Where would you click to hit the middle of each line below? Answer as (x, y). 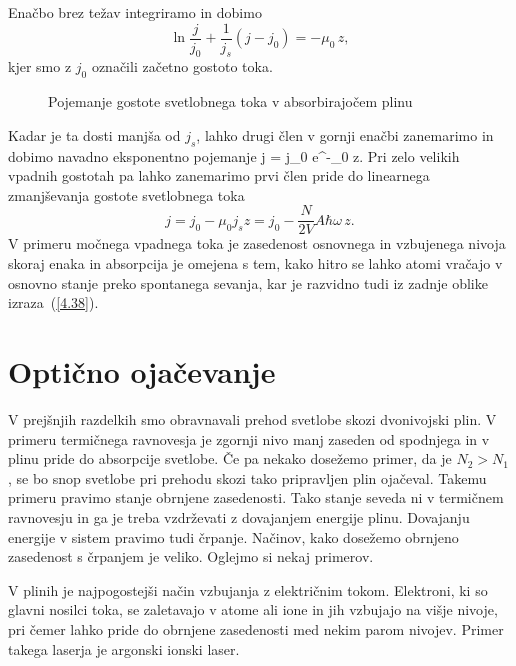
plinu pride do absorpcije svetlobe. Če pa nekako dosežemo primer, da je (230, 458)
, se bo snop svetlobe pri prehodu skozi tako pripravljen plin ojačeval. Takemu (247, 477)
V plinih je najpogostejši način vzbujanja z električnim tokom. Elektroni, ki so (248, 589)
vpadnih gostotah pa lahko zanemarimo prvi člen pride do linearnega (219, 175)
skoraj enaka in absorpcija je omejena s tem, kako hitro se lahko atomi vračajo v (255, 263)
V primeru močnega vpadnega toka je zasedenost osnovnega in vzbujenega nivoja (257, 243)
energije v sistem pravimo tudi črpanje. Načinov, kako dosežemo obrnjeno (233, 536)
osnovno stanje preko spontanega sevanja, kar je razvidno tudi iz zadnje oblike (248, 282)
